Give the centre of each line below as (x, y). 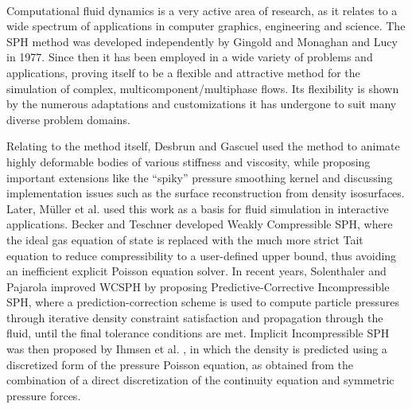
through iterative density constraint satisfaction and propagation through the (195, 317)
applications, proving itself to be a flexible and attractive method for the (183, 72)
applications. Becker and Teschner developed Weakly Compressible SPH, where (200, 224)
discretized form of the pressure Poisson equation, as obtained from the (180, 364)
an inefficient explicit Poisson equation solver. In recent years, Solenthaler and (196, 271)
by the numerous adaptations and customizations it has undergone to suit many (202, 104)
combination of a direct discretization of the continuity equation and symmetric (200, 380)
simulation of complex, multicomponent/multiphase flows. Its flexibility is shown (203, 88)
